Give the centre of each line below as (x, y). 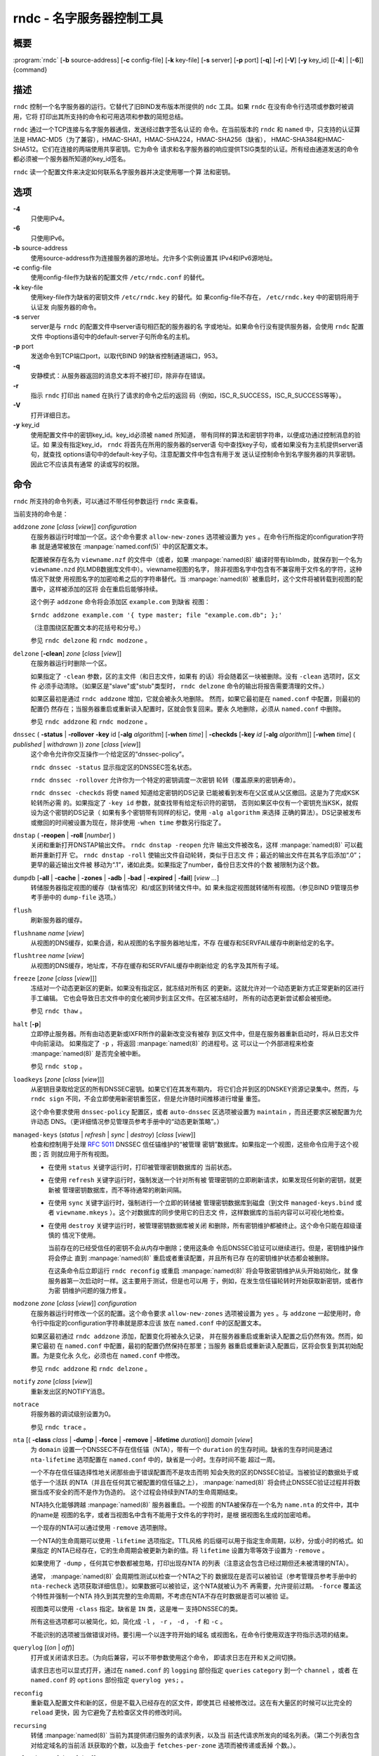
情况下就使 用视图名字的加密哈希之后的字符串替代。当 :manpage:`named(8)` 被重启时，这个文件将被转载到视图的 (194, 579)
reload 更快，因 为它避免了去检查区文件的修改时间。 (108, 1712)
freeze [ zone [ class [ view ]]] (55, 978)
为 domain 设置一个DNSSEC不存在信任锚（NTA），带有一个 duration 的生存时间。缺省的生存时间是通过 (182, 1450)
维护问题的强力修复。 (99, 1291)
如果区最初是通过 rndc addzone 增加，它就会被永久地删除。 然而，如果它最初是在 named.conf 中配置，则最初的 (195, 699)
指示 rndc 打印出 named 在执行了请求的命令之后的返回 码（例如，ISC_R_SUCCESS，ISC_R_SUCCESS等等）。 (188, 395)
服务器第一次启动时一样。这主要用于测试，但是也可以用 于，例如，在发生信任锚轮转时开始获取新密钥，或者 (202, 1280)
